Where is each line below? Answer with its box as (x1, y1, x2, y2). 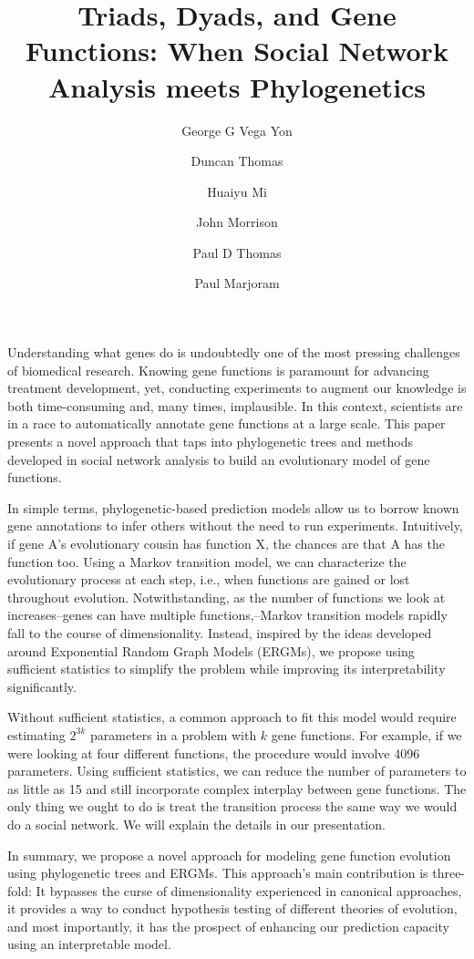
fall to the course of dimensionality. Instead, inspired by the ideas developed (7, 623, 432, 642)
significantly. (7, 676, 77, 696)
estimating (7, 725, 66, 744)
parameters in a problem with (89, 725, 257, 744)
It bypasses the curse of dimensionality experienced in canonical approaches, (36, 881, 462, 900)
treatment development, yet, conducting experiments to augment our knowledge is (7, 378, 467, 397)
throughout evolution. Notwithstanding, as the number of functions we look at (7, 587, 446, 606)
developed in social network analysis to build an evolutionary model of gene (7, 449, 430, 469)
